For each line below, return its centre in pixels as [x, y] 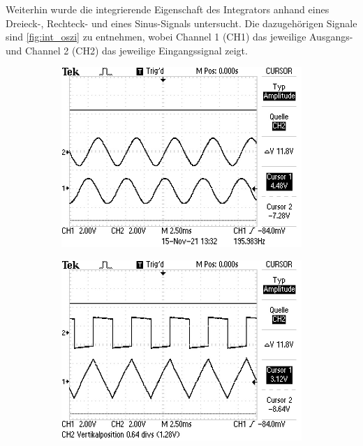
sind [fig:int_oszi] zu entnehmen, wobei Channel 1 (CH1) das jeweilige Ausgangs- [179, 37]
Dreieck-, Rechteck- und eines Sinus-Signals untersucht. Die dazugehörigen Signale [181, 23]
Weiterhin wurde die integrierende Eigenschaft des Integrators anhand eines [168, 9]
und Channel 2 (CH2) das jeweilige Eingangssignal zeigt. [127, 50]
